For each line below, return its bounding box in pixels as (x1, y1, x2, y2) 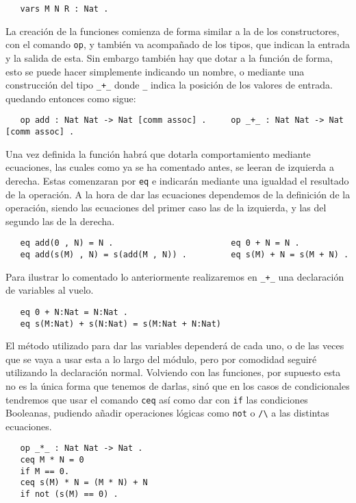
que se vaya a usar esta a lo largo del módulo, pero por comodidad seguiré (5, 351, 317, 366)
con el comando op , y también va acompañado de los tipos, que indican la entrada (5, 37, 350, 51)
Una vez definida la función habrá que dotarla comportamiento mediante (5, 146, 311, 161)
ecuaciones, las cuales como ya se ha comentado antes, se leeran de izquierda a (5, 160, 334, 174)
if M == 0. (20, 466, 70, 476)
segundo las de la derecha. (5, 213, 115, 228)
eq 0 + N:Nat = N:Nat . (20, 307, 128, 317)
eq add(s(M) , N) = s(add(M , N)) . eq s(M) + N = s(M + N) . (20, 249, 349, 259)
